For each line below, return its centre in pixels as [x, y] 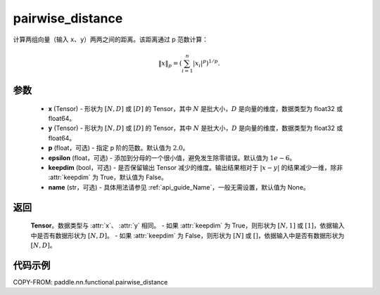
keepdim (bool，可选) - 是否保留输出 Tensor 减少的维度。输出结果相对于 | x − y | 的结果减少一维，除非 [196, 168]
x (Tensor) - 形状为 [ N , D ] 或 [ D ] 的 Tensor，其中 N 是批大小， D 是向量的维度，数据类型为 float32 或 [195, 108]
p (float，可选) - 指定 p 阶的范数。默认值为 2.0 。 [119, 148]
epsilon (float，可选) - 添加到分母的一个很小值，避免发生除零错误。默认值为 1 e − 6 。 [172, 157]
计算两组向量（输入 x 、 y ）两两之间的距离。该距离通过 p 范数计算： [111, 39]
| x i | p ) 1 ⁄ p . [206, 64]
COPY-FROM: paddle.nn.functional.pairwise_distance [90, 282]
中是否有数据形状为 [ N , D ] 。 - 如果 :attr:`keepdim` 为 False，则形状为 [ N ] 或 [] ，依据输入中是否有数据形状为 [188, 235]
